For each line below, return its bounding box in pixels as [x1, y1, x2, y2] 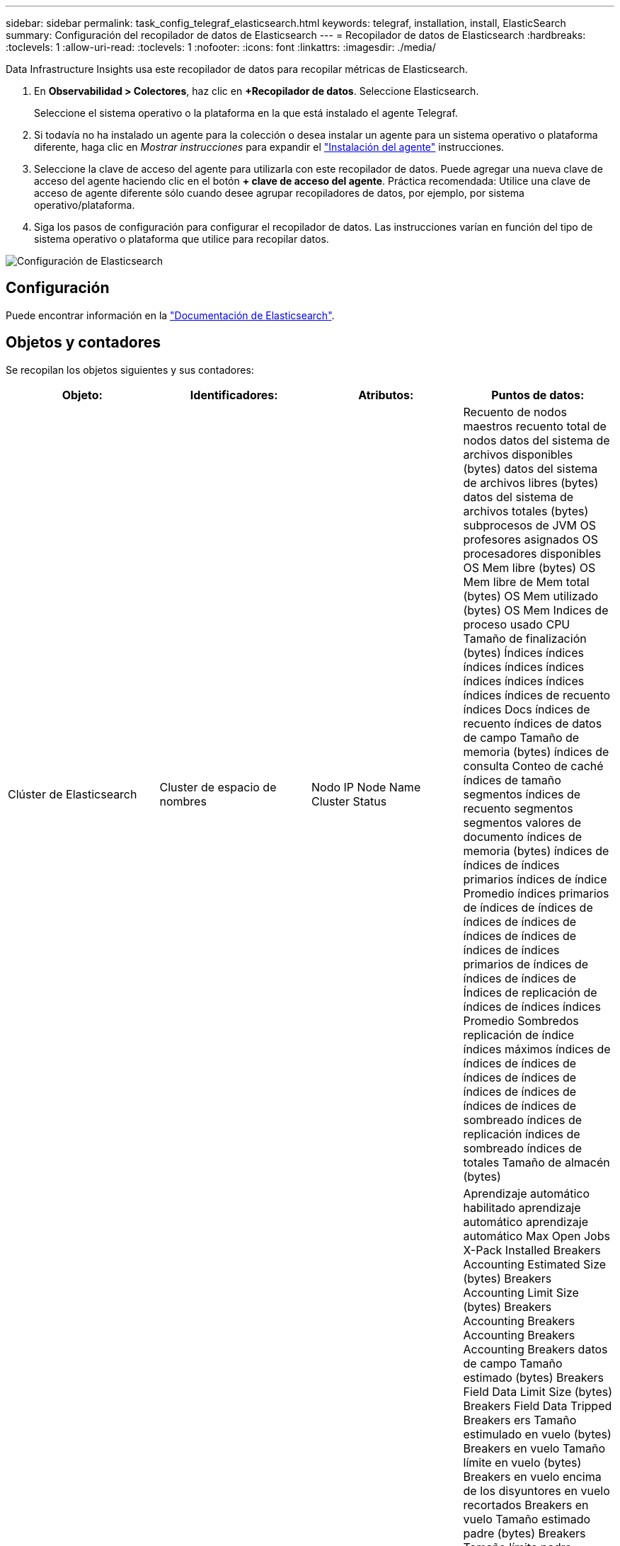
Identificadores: [190, 387, 278, 402]
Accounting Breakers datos [463, 1341, 608, 1356]
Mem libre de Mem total [463, 574, 590, 589]
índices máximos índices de [463, 1041, 611, 1056]
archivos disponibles [463, 447, 573, 462]
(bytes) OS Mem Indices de [463, 602, 609, 617]
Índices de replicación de [463, 985, 597, 1000]
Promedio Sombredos [463, 1013, 579, 1028]
